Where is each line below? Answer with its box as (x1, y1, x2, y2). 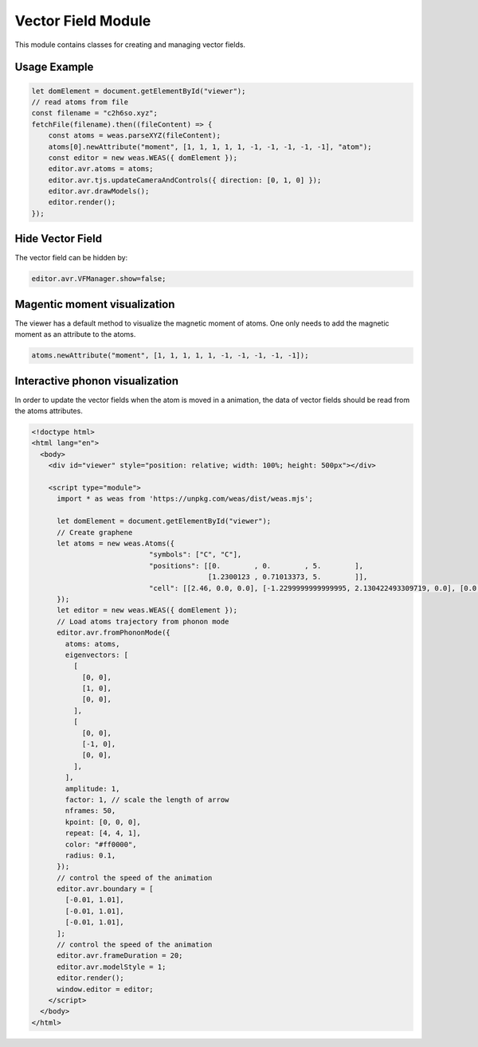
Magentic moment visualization (14, 297, 175, 311)
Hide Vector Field (14, 232, 103, 246)
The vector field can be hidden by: (14, 253, 128, 263)
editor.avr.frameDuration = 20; (57, 951, 183, 960)
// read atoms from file (31, 97, 129, 107)
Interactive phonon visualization (14, 374, 179, 388)
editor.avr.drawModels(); (48, 187, 150, 196)
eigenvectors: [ (65, 650, 129, 659)
